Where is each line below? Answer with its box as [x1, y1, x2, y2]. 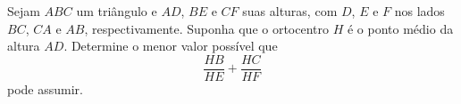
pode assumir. [7, 79, 83, 98]
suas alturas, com [242, 2, 338, 20]
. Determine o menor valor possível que [63, 36, 278, 55]
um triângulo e [76, 2, 157, 20]
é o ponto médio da [347, 19, 454, 37]
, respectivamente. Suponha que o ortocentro [84, 19, 330, 37]
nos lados [394, 2, 445, 20]
